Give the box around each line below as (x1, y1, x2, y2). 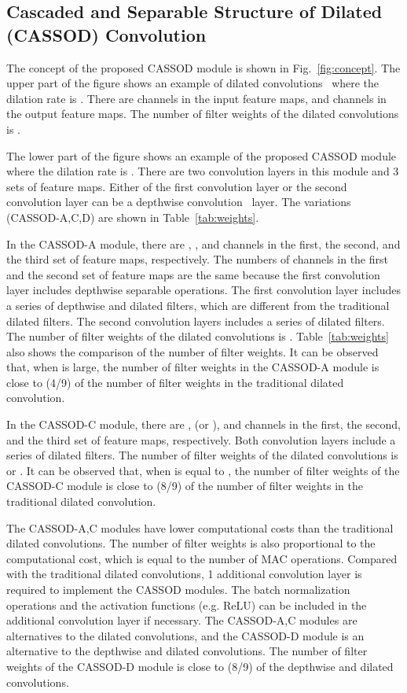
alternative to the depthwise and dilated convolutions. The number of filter (6, 643, 368, 659)
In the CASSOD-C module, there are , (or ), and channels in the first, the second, (6, 416, 401, 433)
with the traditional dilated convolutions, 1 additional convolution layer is (6, 566, 362, 582)
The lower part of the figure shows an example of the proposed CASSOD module (6, 147, 397, 164)
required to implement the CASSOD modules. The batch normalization (6, 581, 350, 597)
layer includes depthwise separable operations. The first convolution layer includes (6, 282, 401, 298)
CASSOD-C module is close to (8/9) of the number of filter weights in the (6, 477, 363, 494)
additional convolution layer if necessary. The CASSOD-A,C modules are (6, 612, 357, 628)
